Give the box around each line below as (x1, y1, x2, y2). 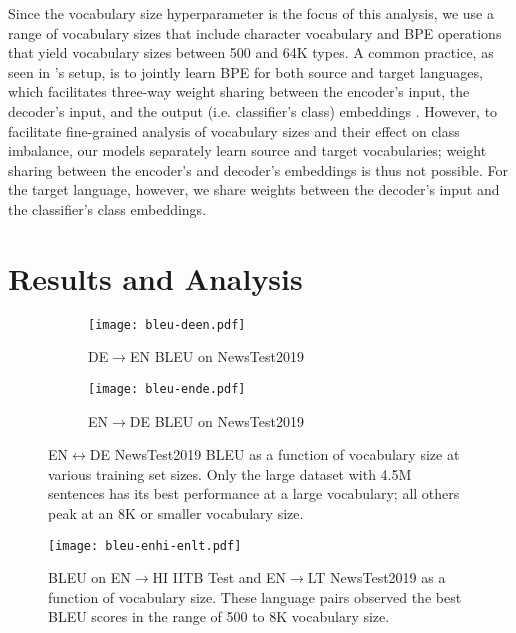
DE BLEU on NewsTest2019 (129, 410, 304, 431)
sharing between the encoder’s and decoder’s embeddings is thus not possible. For (8, 159, 508, 180)
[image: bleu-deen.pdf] (88, 317, 246, 332)
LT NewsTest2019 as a (307, 567, 446, 588)
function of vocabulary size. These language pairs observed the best (48, 586, 462, 607)
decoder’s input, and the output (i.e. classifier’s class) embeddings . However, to (8, 100, 498, 121)
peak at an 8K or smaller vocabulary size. (48, 502, 304, 523)
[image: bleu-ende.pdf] (88, 381, 246, 396)
